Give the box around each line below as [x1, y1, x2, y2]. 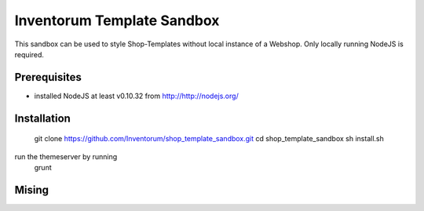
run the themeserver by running [14, 151, 118, 161]
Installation [14, 111, 71, 125]
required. [14, 49, 45, 59]
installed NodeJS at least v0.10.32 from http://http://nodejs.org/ [34, 91, 239, 100]
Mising [14, 183, 49, 196]
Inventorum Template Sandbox [14, 12, 220, 29]
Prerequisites [14, 71, 82, 84]
